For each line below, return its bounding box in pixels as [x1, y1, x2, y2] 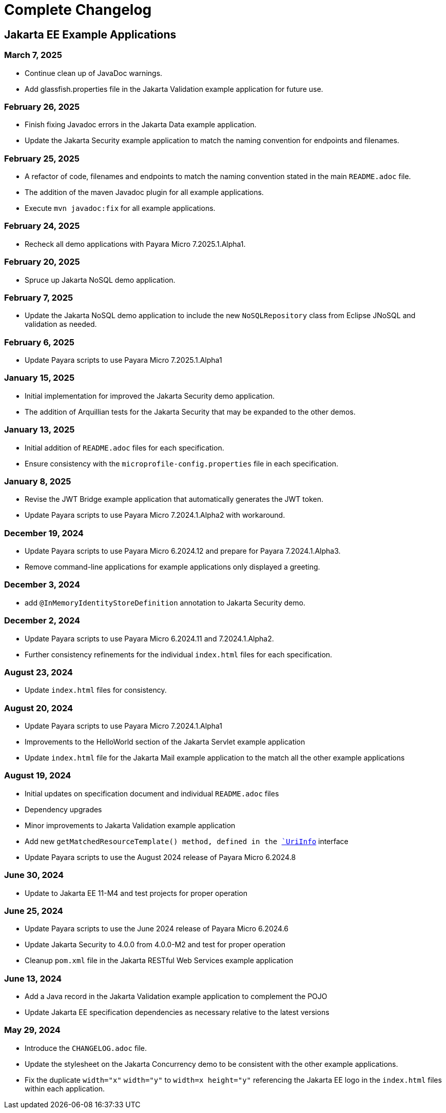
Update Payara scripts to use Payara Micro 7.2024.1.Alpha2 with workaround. [25, 511, 285, 520]
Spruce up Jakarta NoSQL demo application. [25, 275, 176, 284]
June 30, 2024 [4, 870, 64, 881]
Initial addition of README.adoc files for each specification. [25, 443, 224, 452]
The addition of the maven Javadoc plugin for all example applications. [25, 188, 264, 197]
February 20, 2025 [4, 257, 80, 267]
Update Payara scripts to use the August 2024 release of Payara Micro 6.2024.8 [25, 852, 296, 862]
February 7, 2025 [4, 292, 73, 303]
